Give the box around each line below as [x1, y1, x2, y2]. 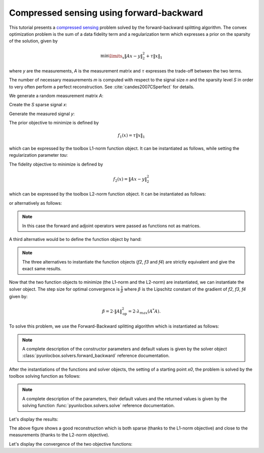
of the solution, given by [9, 38, 58, 44]
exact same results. [22, 266, 62, 272]
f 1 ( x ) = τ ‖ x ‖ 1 [117, 133, 145, 140]
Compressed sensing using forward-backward [9, 7, 203, 18]
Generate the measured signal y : [9, 111, 75, 117]
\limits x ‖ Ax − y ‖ [108, 53, 143, 60]
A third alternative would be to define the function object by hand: [9, 236, 142, 242]
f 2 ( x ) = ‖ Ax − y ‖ [113, 176, 147, 183]
